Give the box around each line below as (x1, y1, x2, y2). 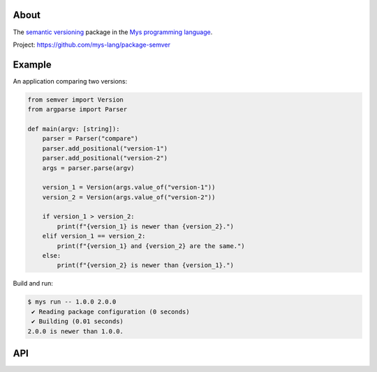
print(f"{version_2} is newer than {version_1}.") (57, 261, 234, 270)
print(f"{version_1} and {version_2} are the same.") (57, 242, 245, 250)
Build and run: (13, 279, 54, 288)
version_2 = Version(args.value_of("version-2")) (42, 193, 216, 201)
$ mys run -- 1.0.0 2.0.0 (27, 298, 117, 306)
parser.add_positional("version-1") (42, 144, 168, 153)
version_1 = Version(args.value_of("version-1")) (42, 183, 216, 192)
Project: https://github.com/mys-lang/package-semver (13, 40, 171, 49)
